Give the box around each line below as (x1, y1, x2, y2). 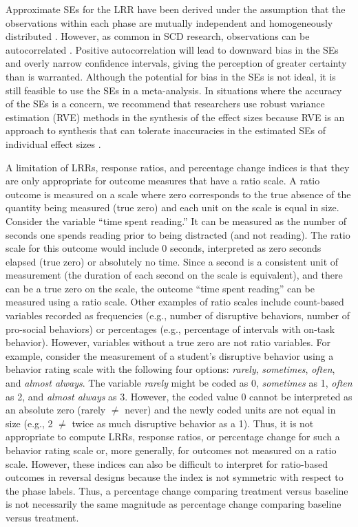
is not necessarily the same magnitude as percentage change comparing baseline (6, 497, 341, 511)
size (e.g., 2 (6, 416, 53, 430)
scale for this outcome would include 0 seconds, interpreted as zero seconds (6, 241, 322, 255)
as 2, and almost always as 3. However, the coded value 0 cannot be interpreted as (6, 389, 352, 403)
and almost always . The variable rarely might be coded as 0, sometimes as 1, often (6, 376, 352, 390)
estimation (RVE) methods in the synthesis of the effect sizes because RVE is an (6, 109, 345, 124)
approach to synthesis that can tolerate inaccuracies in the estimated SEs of (6, 123, 326, 138)
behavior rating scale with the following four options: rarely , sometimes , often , (6, 362, 335, 376)
